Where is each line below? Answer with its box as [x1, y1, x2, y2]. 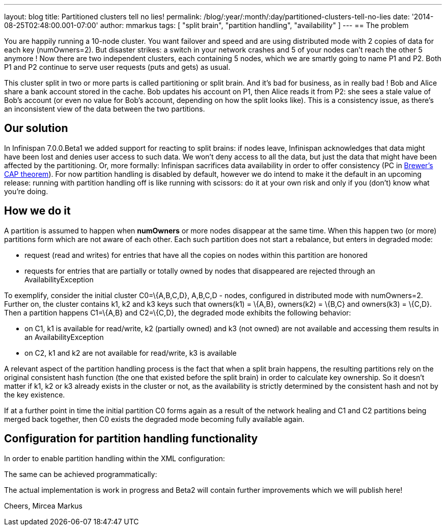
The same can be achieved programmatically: [4, 469, 157, 479]
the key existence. [4, 390, 65, 399]
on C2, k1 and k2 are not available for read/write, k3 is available [24, 348, 237, 357]
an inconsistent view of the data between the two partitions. [4, 104, 205, 113]
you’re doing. [4, 187, 48, 196]
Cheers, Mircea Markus [4, 501, 82, 510]
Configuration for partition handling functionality [4, 432, 258, 445]
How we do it [4, 204, 71, 218]
